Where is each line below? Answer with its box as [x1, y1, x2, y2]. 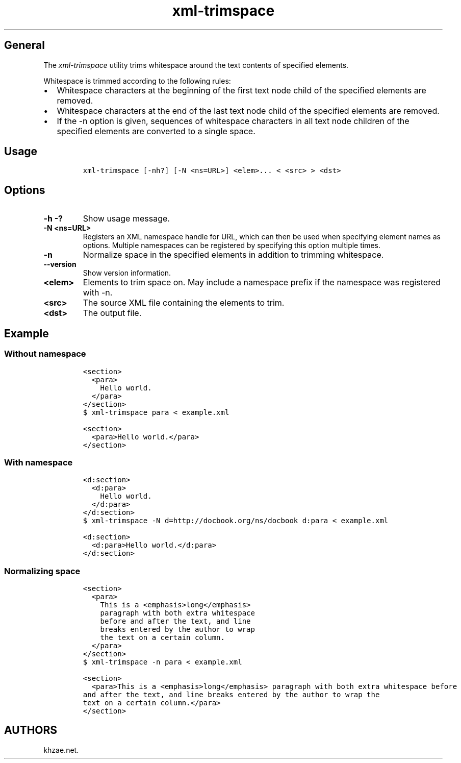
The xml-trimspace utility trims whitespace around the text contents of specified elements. [43, 60, 349, 69]
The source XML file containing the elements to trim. [83, 298, 285, 308]
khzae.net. [43, 745, 79, 754]
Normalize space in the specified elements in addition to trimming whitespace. [83, 250, 384, 260]
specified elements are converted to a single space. [57, 126, 255, 136]
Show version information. [83, 268, 171, 278]
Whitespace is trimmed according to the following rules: [43, 76, 231, 85]
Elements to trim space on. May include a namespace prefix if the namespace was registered [83, 277, 441, 288]
